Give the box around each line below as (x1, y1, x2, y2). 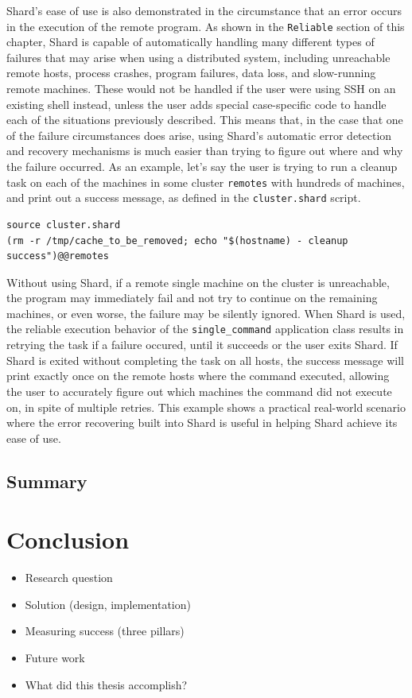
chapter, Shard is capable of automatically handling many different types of (6, 33, 375, 50)
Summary (6, 468, 87, 493)
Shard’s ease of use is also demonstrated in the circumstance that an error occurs (6, 2, 402, 18)
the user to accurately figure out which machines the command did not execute (6, 382, 392, 399)
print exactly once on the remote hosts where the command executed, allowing (6, 367, 390, 384)
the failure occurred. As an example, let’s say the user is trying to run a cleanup (6, 158, 398, 174)
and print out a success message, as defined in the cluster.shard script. (6, 189, 361, 206)
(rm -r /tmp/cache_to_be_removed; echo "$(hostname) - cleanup (6, 235, 348, 246)
